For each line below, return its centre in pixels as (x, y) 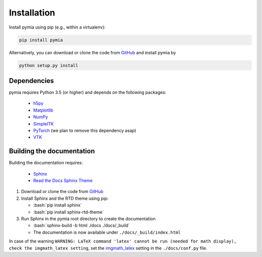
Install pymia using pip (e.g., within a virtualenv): (57, 27)
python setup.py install (49, 65)
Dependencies (32, 81)
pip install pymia (41, 40)
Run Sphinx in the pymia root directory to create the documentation (88, 219)
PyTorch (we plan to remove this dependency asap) (85, 130)
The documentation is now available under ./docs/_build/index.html (107, 232)
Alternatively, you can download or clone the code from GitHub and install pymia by (92, 52)
